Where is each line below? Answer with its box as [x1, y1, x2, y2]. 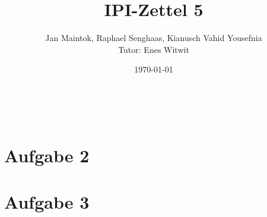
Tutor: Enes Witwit [118, 43, 189, 55]
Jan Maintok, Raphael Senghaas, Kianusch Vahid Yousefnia [45, 32, 262, 44]
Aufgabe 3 [4, 190, 90, 214]
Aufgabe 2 [4, 143, 90, 167]
